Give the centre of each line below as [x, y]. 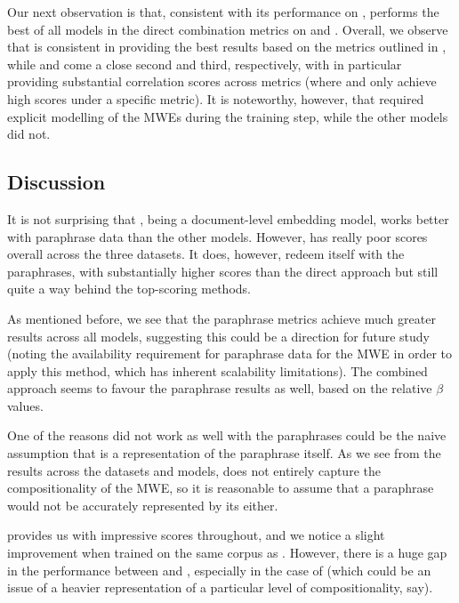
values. [25, 405]
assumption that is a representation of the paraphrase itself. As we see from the [224, 453]
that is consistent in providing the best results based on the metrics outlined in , [227, 47]
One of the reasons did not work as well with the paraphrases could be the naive [227, 435]
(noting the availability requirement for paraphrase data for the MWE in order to [229, 354]
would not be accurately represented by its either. [143, 505]
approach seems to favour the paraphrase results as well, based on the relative [220, 388]
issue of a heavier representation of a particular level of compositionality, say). [220, 587]
